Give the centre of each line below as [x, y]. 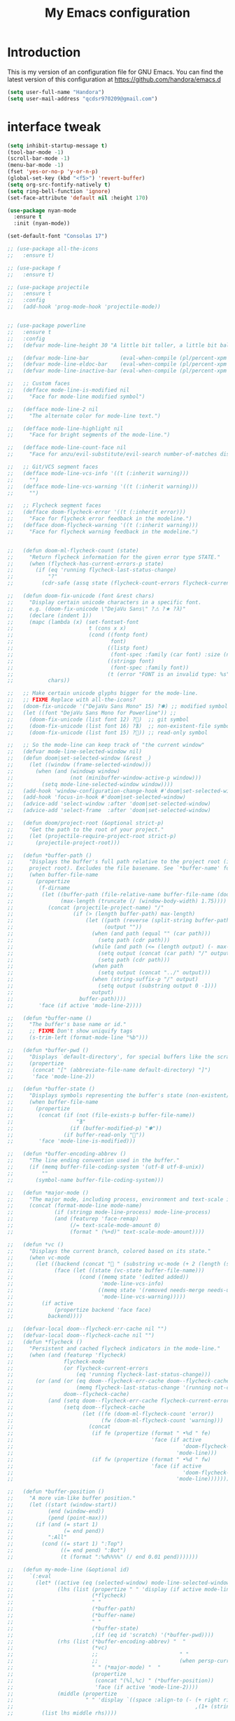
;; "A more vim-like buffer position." [72, 1499]
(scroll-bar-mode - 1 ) [39, 159]
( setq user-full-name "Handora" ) [56, 92]
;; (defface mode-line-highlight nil [65, 428]
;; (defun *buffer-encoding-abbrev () [67, 1154]
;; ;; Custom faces [39, 384]
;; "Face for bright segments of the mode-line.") [89, 435]
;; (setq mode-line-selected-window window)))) [90, 784]
